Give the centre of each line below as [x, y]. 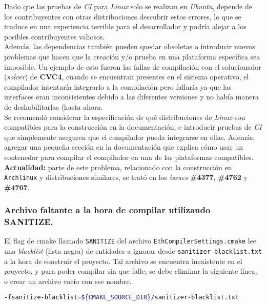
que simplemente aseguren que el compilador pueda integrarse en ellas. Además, [129, 137]
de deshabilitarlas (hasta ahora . [54, 106]
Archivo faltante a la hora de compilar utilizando [107, 210]
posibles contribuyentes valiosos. [55, 36]
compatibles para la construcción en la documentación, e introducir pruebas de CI [133, 127]
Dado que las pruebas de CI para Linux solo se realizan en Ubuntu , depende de [128, 6]
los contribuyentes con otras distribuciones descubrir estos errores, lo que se [123, 16]
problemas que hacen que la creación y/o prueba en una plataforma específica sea [132, 56]
